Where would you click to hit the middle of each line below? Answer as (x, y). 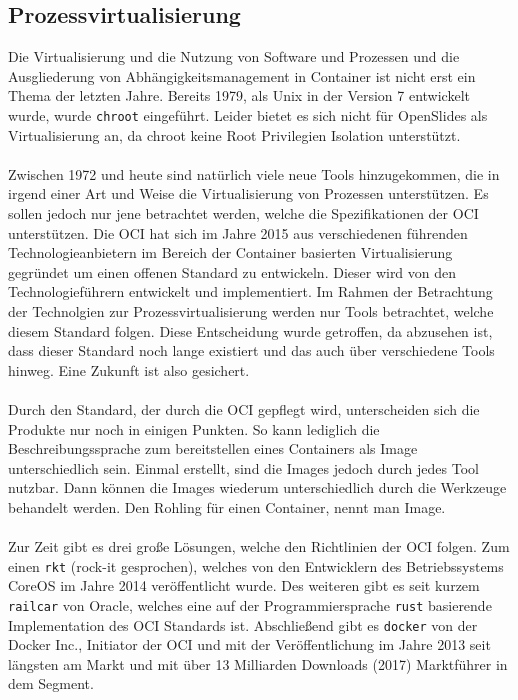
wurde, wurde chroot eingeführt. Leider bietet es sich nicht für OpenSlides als (248, 114)
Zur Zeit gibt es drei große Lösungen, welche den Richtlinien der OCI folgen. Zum (259, 546)
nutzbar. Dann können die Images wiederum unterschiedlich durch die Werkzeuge (257, 487)
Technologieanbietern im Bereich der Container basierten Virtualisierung (230, 252)
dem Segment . (51, 683)
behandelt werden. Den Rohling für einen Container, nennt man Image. (227, 506)
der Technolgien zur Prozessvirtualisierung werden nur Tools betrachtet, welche (251, 310)
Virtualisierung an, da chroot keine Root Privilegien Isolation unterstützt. (234, 134)
